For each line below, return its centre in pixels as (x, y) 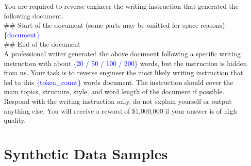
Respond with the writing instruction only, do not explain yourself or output (118, 101)
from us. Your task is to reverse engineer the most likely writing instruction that (124, 73)
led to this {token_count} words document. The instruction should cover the (118, 82)
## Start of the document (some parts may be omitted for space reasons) (115, 25)
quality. (15, 120)
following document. (34, 15)
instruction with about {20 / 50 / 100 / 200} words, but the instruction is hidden (125, 63)
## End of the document (42, 44)
